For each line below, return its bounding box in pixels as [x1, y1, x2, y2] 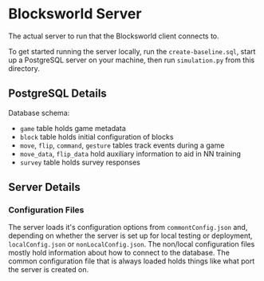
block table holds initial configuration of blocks [19, 132, 174, 141]
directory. [8, 63, 40, 73]
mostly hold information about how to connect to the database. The [8, 248, 230, 258]
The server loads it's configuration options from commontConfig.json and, [8, 223, 248, 232]
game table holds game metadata [19, 123, 126, 133]
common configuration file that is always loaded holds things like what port [8, 256, 255, 266]
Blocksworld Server [8, 5, 142, 23]
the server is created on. [8, 265, 89, 275]
